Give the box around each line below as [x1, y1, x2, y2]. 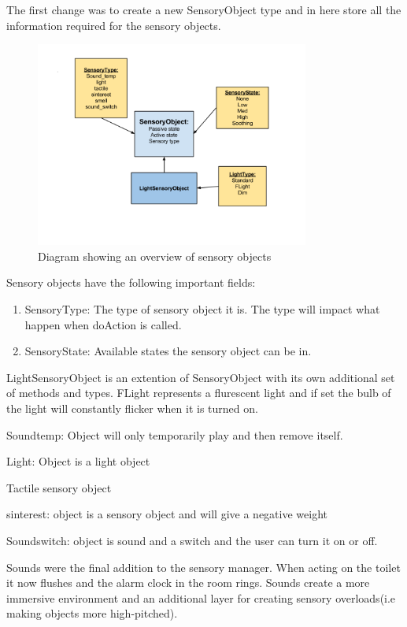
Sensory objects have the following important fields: [6, 274, 256, 291]
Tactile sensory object [6, 479, 112, 495]
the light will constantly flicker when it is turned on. [6, 400, 258, 417]
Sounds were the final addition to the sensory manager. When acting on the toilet [6, 558, 401, 575]
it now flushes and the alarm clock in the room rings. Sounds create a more [6, 574, 370, 591]
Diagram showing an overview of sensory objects [38, 247, 272, 264]
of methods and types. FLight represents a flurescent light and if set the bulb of [6, 384, 391, 401]
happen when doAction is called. [24, 316, 182, 332]
